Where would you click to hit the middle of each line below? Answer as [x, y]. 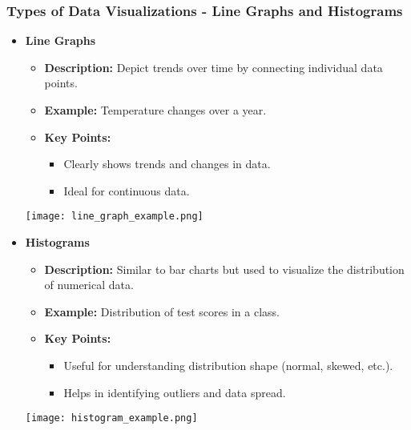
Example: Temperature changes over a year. [155, 110]
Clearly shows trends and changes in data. [167, 164]
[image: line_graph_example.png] [114, 217]
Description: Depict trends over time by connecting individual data [214, 67]
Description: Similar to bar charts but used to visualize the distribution [224, 269]
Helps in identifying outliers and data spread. [175, 392]
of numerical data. [89, 285]
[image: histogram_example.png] [111, 418]
